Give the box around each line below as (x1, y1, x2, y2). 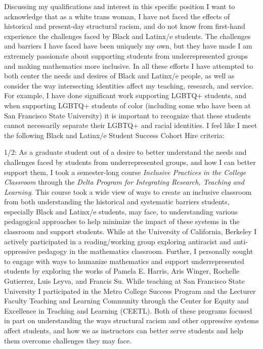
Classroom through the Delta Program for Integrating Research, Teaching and (4, 177, 244, 187)
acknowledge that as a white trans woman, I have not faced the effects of (4, 11, 230, 21)
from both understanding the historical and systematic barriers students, (4, 196, 230, 207)
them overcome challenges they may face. (4, 335, 132, 345)
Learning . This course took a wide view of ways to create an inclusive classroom (4, 186, 252, 197)
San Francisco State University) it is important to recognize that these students (4, 110, 251, 120)
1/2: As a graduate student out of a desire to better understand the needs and (4, 147, 247, 157)
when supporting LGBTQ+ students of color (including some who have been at (4, 100, 251, 110)
